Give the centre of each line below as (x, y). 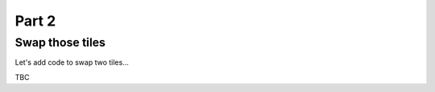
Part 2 (35, 21)
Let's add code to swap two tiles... (72, 62)
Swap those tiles (60, 42)
